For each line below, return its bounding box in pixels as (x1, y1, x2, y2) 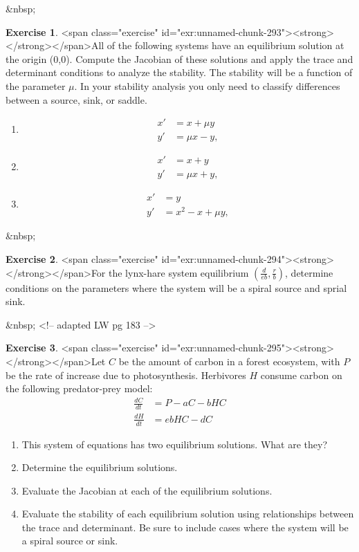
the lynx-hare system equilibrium (109, 265, 249, 279)
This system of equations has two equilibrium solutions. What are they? (21, 436, 328, 451)
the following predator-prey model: (6, 381, 153, 396)
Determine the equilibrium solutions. (21, 460, 178, 475)
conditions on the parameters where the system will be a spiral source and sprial (6, 280, 347, 295)
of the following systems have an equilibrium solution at (107, 38, 344, 53)
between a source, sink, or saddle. (6, 92, 147, 107)
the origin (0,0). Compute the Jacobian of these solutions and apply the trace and (6, 51, 353, 66)
